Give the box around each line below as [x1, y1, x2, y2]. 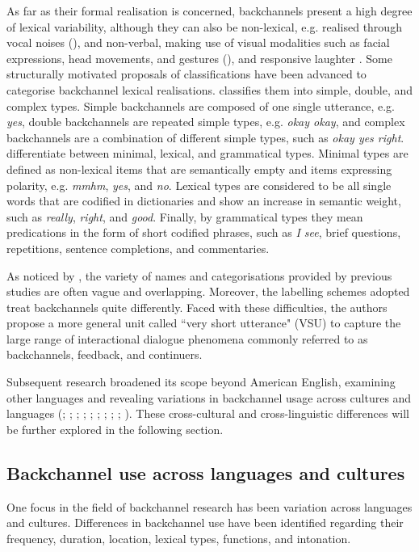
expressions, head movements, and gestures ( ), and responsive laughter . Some [6, 49, 392, 66]
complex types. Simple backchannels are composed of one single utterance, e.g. [6, 97, 396, 114]
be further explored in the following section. [6, 420, 224, 437]
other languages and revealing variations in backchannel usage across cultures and [6, 389, 412, 406]
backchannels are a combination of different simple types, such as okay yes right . [6, 129, 404, 145]
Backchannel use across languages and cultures [6, 460, 405, 485]
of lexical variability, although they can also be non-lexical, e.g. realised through [6, 18, 402, 35]
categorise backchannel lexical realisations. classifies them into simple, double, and [6, 81, 413, 98]
